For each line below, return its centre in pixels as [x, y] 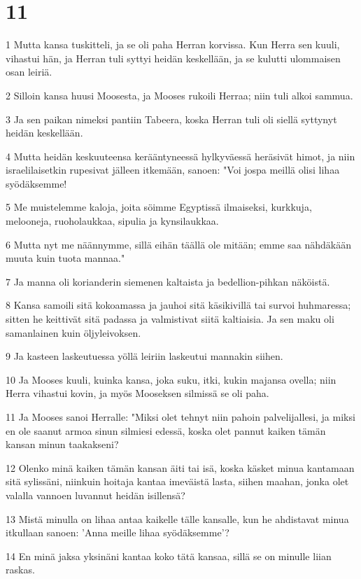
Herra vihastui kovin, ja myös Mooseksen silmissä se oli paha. [137, 393]
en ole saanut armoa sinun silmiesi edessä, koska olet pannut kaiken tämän [166, 430]
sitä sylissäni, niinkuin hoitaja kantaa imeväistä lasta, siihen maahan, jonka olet [177, 481]
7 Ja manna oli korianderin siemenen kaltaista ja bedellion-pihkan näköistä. [168, 281]
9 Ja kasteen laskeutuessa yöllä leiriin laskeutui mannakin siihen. [144, 356]
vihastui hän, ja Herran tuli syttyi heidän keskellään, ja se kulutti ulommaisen [173, 58]
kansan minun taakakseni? [62, 444]
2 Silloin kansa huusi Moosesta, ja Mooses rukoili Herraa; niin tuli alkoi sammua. [179, 95]
